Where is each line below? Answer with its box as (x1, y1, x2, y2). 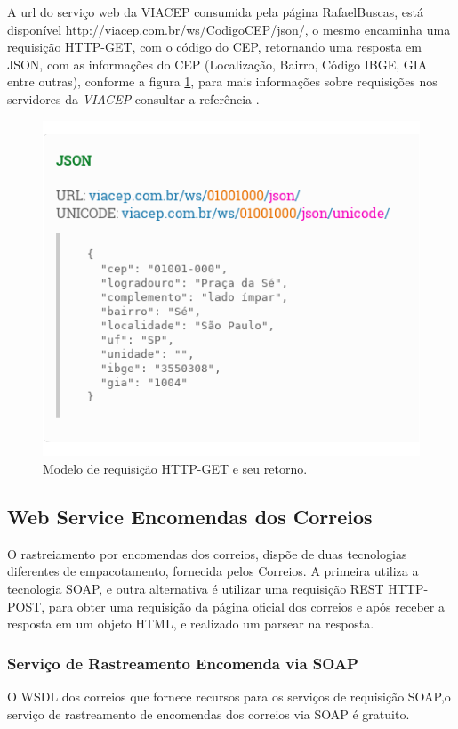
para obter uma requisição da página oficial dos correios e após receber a (48, 596, 445, 615)
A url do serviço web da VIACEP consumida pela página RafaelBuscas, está (7, 3, 423, 20)
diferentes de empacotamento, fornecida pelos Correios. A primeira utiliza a (7, 562, 419, 580)
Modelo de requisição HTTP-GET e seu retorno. (43, 459, 308, 478)
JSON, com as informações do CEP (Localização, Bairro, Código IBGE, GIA (7, 54, 428, 73)
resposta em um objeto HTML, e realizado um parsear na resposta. (7, 614, 374, 633)
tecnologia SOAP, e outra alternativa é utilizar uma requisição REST (7, 579, 384, 598)
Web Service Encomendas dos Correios (7, 503, 373, 531)
